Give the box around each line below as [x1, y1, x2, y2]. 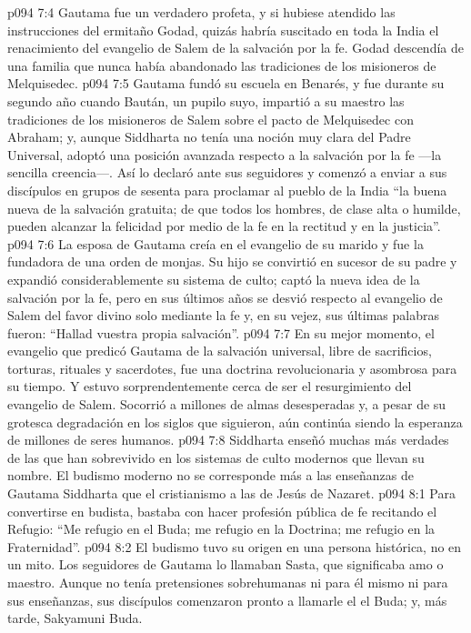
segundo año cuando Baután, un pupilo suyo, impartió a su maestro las [7, 91, 405, 110]
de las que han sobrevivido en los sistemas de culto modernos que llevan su [7, 447, 425, 467]
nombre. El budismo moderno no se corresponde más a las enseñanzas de [7, 466, 414, 485]
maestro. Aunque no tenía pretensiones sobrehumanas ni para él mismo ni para [7, 573, 448, 591]
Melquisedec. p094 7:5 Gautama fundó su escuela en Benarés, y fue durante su [7, 74, 445, 93]
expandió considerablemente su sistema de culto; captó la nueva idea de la [7, 269, 420, 288]
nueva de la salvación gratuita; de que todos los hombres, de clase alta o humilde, [7, 198, 461, 217]
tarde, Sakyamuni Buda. [7, 608, 143, 628]
